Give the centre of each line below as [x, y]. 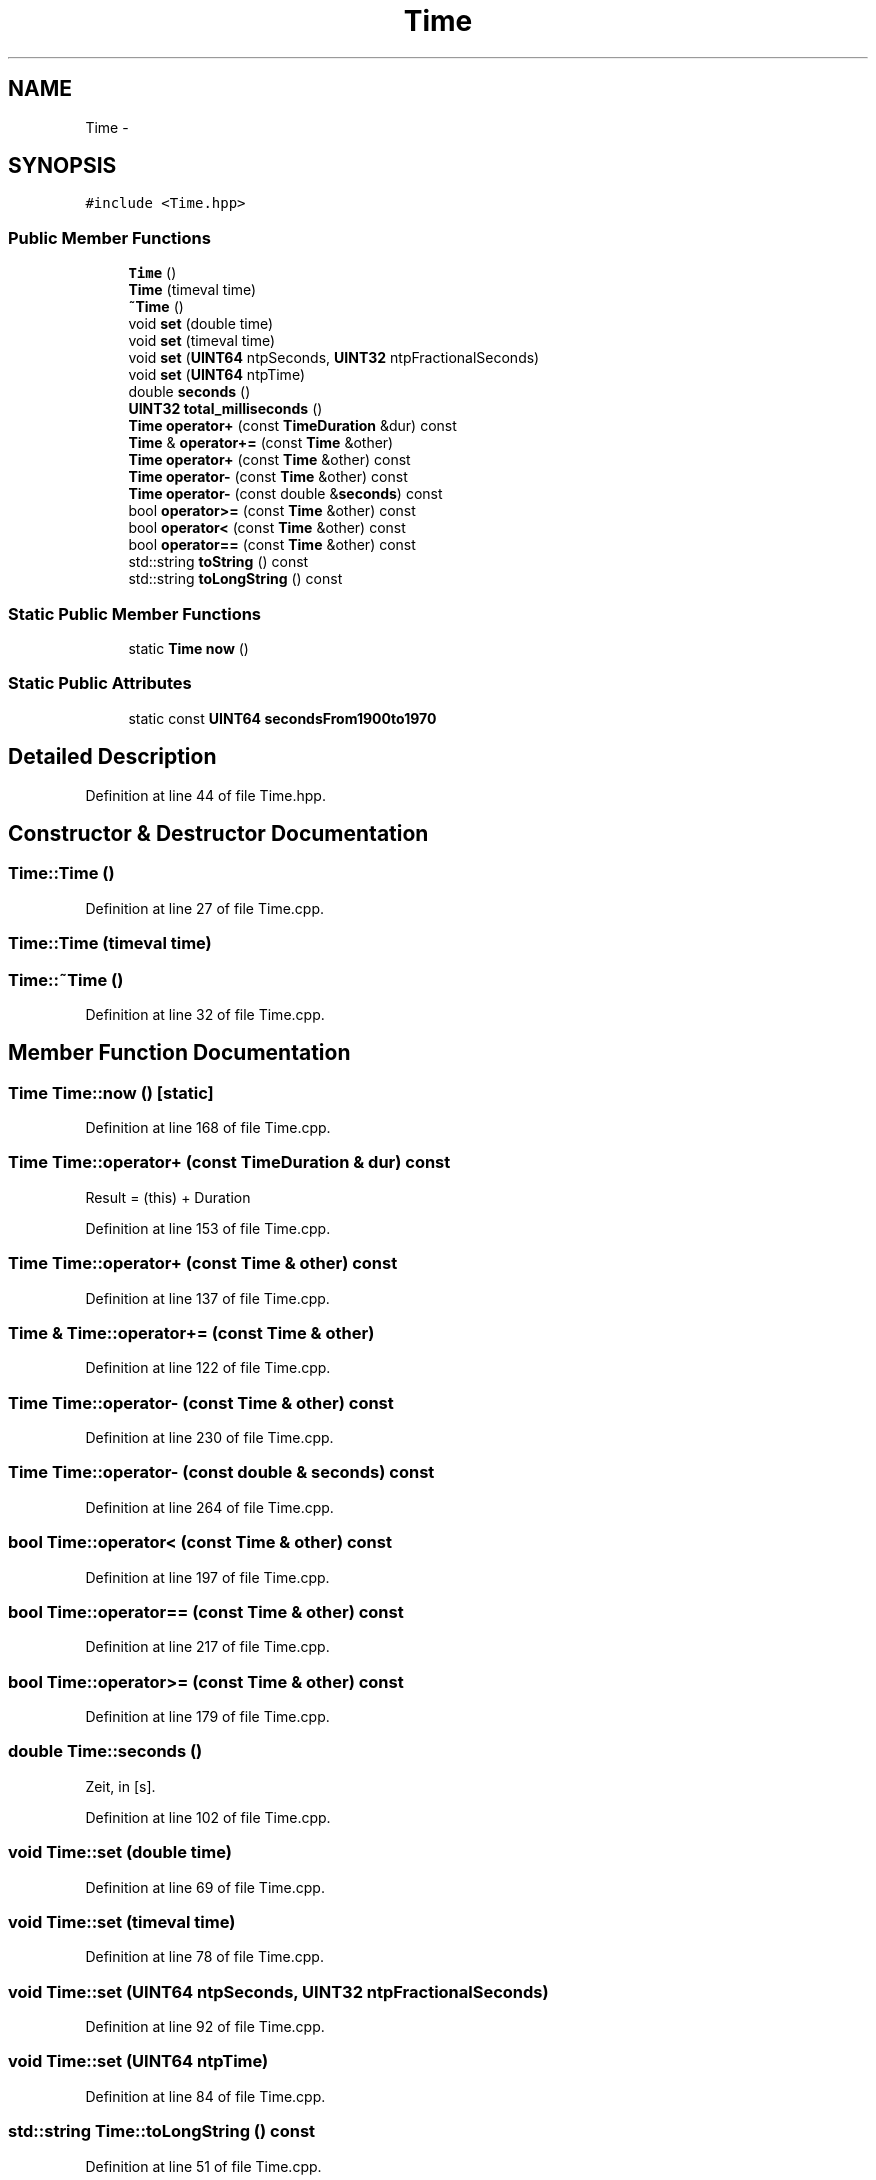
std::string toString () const [218, 562]
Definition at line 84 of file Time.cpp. [205, 2096]
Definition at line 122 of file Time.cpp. [208, 1368]
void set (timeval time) [202, 341]
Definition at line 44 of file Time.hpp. [205, 795]
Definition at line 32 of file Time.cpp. [205, 1014]
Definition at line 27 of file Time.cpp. [205, 908]
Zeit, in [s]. [120, 1786]
